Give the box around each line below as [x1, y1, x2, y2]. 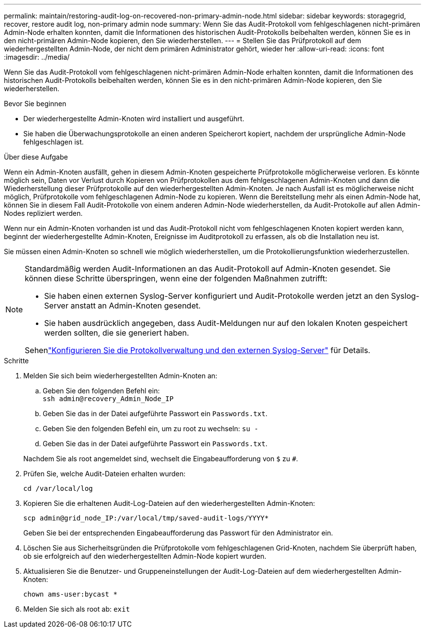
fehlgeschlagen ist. [23, 138, 84, 146]
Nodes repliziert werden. [4, 209, 83, 217]
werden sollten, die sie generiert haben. [44, 328, 189, 338]
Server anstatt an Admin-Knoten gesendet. [44, 301, 201, 310]
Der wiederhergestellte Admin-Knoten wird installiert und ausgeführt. [23, 114, 245, 123]
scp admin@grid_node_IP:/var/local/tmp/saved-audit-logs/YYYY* [23, 514, 269, 522]
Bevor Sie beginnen [4, 99, 66, 108]
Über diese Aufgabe [4, 153, 68, 161]
